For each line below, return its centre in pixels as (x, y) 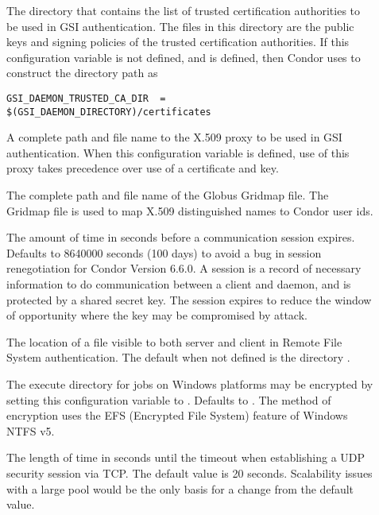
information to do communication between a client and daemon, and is (179, 284)
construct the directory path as (82, 73)
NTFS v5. (31, 430)
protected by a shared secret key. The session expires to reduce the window (189, 299)
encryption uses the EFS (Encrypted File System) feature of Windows (177, 415)
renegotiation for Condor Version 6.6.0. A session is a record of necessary (184, 268)
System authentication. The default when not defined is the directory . (178, 357)
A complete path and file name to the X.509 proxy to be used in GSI (174, 137)
